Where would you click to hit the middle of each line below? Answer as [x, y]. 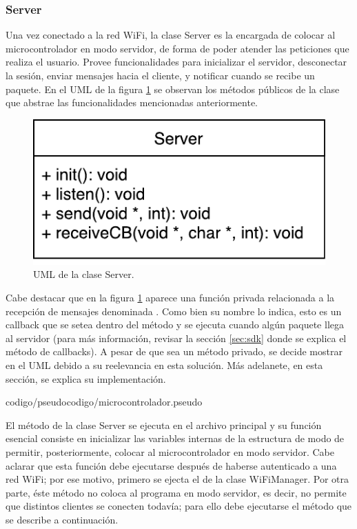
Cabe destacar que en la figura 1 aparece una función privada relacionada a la [170, 297]
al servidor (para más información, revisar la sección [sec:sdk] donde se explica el [176, 338]
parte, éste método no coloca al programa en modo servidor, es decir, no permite [176, 492]
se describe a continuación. [62, 519]
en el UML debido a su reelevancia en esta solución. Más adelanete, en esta [164, 365]
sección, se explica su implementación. [86, 378]
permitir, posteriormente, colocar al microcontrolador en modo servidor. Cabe [170, 451]
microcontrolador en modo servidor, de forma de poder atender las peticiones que [177, 48]
